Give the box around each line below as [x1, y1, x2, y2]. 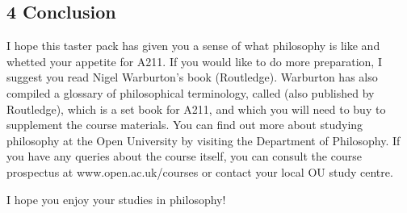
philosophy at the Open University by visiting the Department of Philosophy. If [6, 132, 401, 148]
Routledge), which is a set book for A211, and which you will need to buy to [6, 100, 386, 117]
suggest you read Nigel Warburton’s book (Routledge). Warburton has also [6, 69, 378, 86]
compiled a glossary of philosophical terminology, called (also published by [6, 84, 375, 101]
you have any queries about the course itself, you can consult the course [6, 148, 362, 165]
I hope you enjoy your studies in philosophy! [6, 190, 226, 207]
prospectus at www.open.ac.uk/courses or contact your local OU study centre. [6, 163, 393, 180]
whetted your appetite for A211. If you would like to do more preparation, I [6, 52, 382, 69]
